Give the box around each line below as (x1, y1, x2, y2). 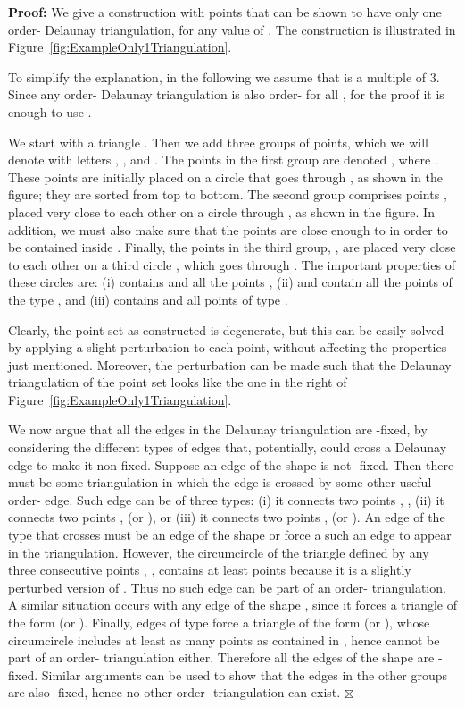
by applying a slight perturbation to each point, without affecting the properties (8, 338, 447, 357)
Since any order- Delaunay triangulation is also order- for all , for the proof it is (8, 85, 444, 104)
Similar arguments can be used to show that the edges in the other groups (41, 665, 448, 684)
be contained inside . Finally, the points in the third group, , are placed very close (8, 238, 456, 257)
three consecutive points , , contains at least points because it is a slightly (8, 560, 411, 579)
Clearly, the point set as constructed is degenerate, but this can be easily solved (8, 320, 444, 339)
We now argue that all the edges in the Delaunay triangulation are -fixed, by (8, 420, 428, 439)
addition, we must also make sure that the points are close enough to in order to (8, 220, 448, 239)
